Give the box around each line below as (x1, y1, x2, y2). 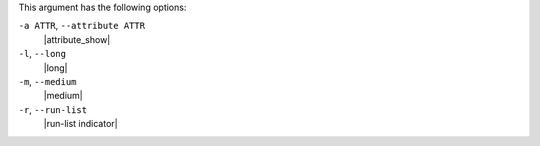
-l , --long (18, 48, 67, 60)
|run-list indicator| (43, 118, 119, 130)
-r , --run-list (18, 103, 88, 115)
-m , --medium (18, 75, 77, 87)
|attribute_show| (43, 33, 111, 45)
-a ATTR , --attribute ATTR (18, 20, 145, 32)
